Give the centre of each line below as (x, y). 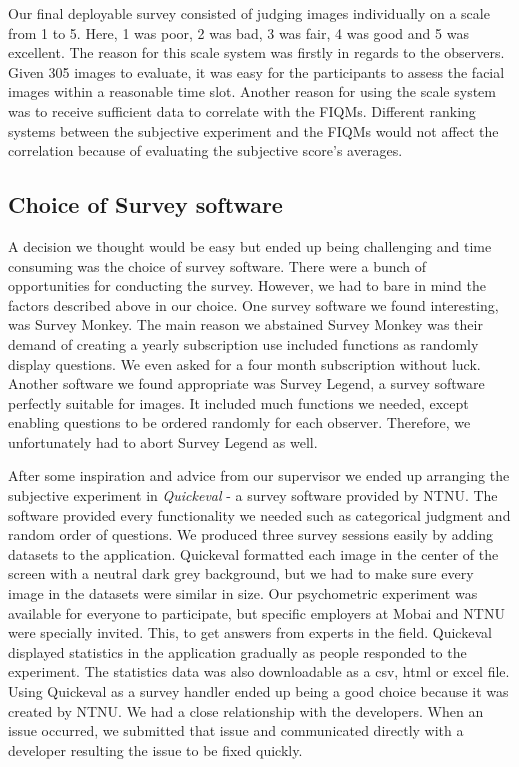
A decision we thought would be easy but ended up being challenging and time (250, 245)
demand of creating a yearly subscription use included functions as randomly (243, 343)
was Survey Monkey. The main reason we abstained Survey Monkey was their (245, 324)
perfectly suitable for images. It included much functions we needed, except (238, 402)
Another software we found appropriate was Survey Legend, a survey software (246, 383)
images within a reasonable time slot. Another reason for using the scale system (252, 91)
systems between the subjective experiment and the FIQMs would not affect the (253, 130)
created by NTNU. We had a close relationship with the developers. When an (246, 710)
